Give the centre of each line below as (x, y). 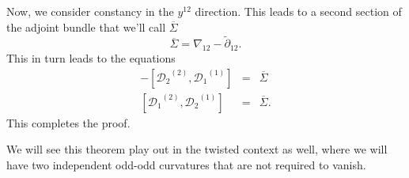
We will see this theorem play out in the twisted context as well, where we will (197, 149)
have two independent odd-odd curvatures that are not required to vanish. (186, 165)
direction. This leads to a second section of (298, 11)
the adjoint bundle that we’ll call (86, 27)
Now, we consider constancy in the (90, 11)
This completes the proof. (68, 122)
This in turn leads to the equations (91, 58)
